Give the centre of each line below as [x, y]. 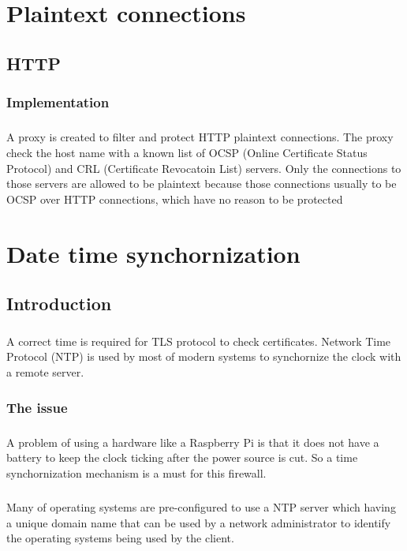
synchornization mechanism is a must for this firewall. [136, 473]
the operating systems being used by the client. [120, 538]
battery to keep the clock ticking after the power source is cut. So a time [182, 457]
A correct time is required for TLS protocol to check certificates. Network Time [199, 341]
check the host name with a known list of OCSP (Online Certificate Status [187, 152]
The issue [37, 407]
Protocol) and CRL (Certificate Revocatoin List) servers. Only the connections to [204, 168]
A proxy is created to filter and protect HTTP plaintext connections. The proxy [200, 137]
